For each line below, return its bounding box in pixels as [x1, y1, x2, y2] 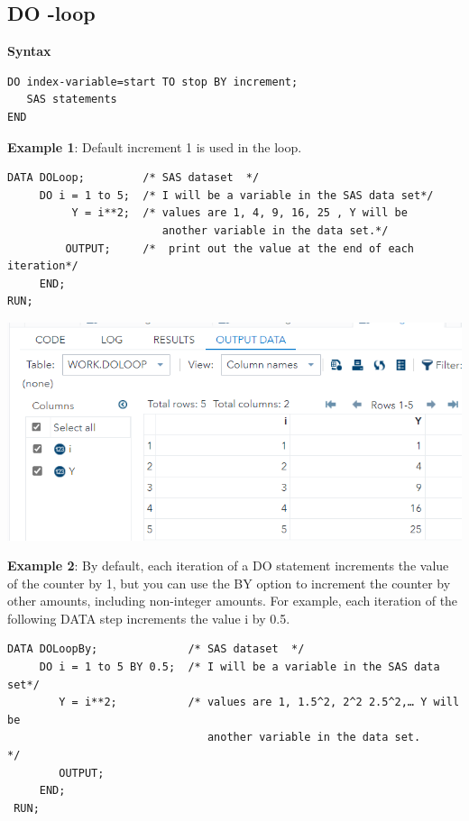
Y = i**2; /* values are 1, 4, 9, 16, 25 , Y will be [71, 206, 408, 220]
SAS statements [26, 93, 117, 106]
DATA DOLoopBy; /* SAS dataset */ [7, 643, 305, 656]
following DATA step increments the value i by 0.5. [7, 608, 290, 627]
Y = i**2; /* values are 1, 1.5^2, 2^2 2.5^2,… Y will [59, 696, 460, 709]
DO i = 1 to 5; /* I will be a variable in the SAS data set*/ [39, 188, 434, 202]
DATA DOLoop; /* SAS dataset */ [7, 171, 260, 185]
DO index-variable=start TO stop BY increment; [7, 75, 299, 88]
